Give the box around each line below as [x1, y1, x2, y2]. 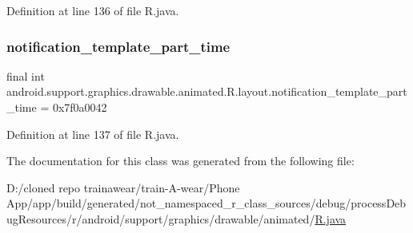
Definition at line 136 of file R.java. [6, 2, 179, 18]
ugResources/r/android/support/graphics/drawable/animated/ [6, 210, 315, 227]
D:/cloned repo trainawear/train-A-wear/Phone [6, 179, 240, 195]
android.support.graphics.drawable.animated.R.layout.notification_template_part [6, 83, 407, 100]
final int [6, 67, 45, 84]
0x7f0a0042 [52, 99, 107, 115]
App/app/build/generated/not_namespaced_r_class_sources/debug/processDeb [6, 195, 407, 211]
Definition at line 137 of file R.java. [6, 125, 179, 142]
